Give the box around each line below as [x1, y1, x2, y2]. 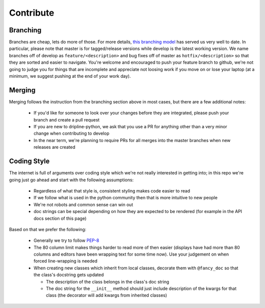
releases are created [33, 144, 76, 150]
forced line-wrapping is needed [33, 258, 98, 264]
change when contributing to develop [33, 130, 110, 137]
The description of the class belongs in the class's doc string [46, 279, 169, 284]
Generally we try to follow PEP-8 [33, 237, 100, 243]
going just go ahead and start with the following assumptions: [9, 177, 134, 183]
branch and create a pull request [33, 117, 100, 122]
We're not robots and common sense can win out [33, 201, 133, 208]
